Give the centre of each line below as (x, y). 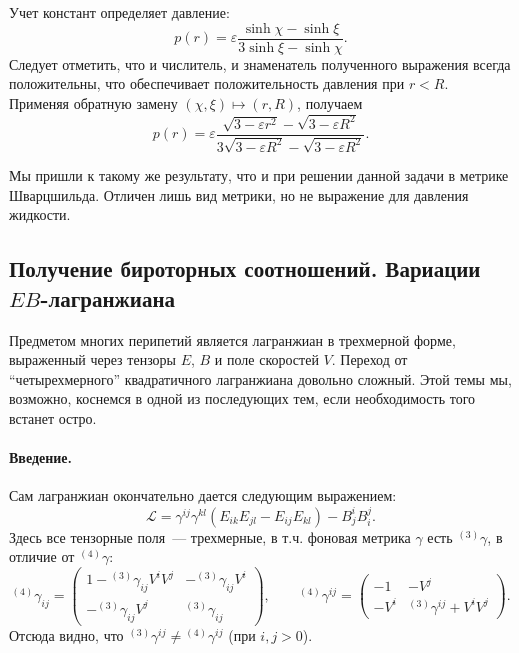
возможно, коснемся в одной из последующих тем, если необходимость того (242, 398)
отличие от (42, 556)
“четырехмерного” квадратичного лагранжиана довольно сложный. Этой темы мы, (260, 378)
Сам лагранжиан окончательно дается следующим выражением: (203, 495)
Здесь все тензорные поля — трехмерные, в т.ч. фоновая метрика (210, 536)
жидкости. (40, 214)
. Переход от (369, 359)
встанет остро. (53, 417)
